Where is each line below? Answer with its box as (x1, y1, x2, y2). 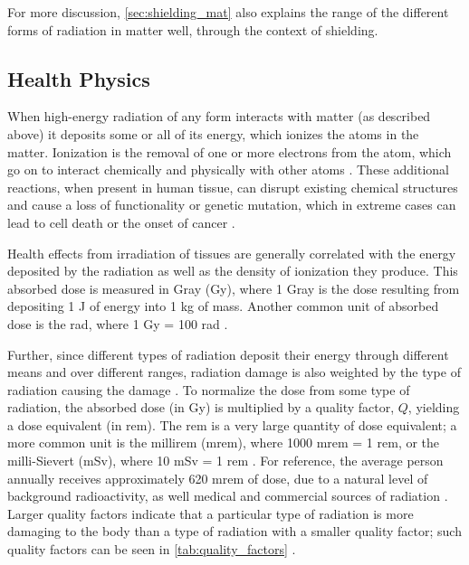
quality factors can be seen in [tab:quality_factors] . (7, 540, 296, 559)
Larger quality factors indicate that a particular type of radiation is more (7, 504, 414, 523)
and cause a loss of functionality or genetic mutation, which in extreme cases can (7, 195, 456, 214)
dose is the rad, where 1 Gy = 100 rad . (7, 314, 228, 333)
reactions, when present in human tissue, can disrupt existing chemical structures (7, 177, 458, 196)
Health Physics (7, 64, 150, 92)
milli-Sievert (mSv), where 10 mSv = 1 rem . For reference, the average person (7, 451, 444, 470)
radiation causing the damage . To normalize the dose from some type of (7, 380, 410, 399)
